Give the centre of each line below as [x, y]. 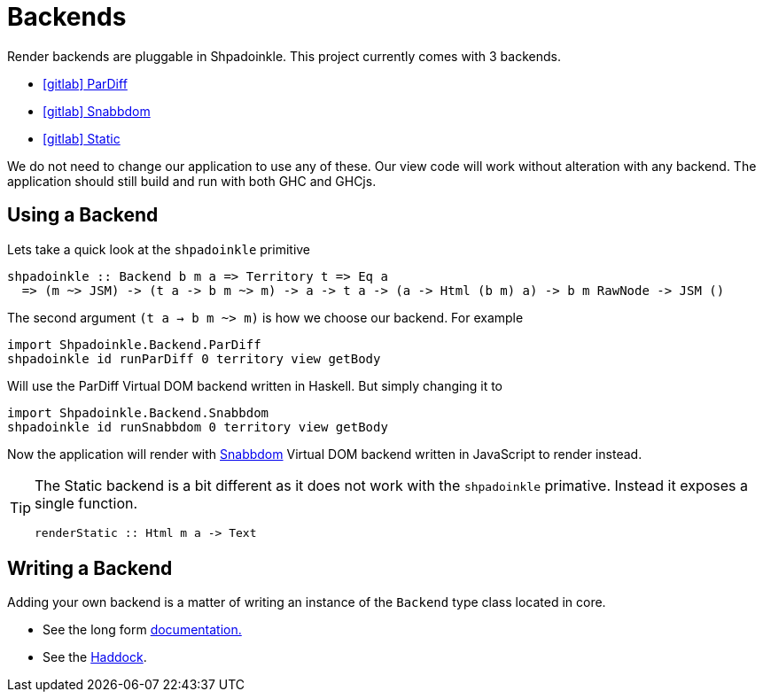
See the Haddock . [95, 657]
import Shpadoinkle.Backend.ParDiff [134, 344]
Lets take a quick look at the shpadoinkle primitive [159, 249]
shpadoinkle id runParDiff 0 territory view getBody [194, 358]
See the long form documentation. [142, 630]
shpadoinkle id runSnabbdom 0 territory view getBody [198, 427]
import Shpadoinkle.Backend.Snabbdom [138, 412]
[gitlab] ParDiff [85, 83]
